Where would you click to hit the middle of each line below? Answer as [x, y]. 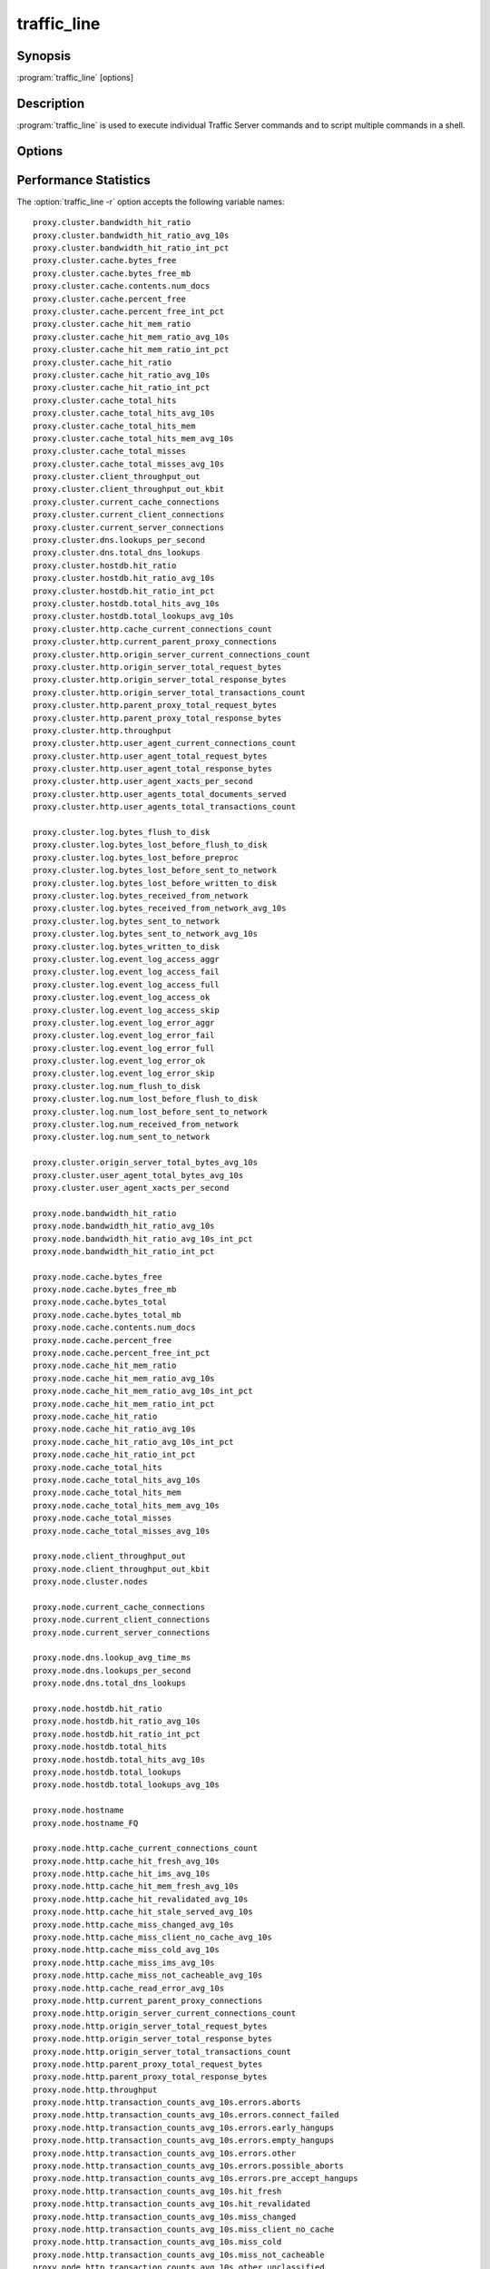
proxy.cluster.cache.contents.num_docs [122, 286]
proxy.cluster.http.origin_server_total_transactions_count [169, 692]
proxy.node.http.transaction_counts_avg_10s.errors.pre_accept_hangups [196, 2179]
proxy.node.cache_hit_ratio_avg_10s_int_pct [134, 1442]
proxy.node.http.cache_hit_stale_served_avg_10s [143, 1912]
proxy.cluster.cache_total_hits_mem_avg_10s [134, 438]
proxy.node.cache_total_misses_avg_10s [122, 1531]
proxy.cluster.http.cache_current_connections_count [152, 629]
